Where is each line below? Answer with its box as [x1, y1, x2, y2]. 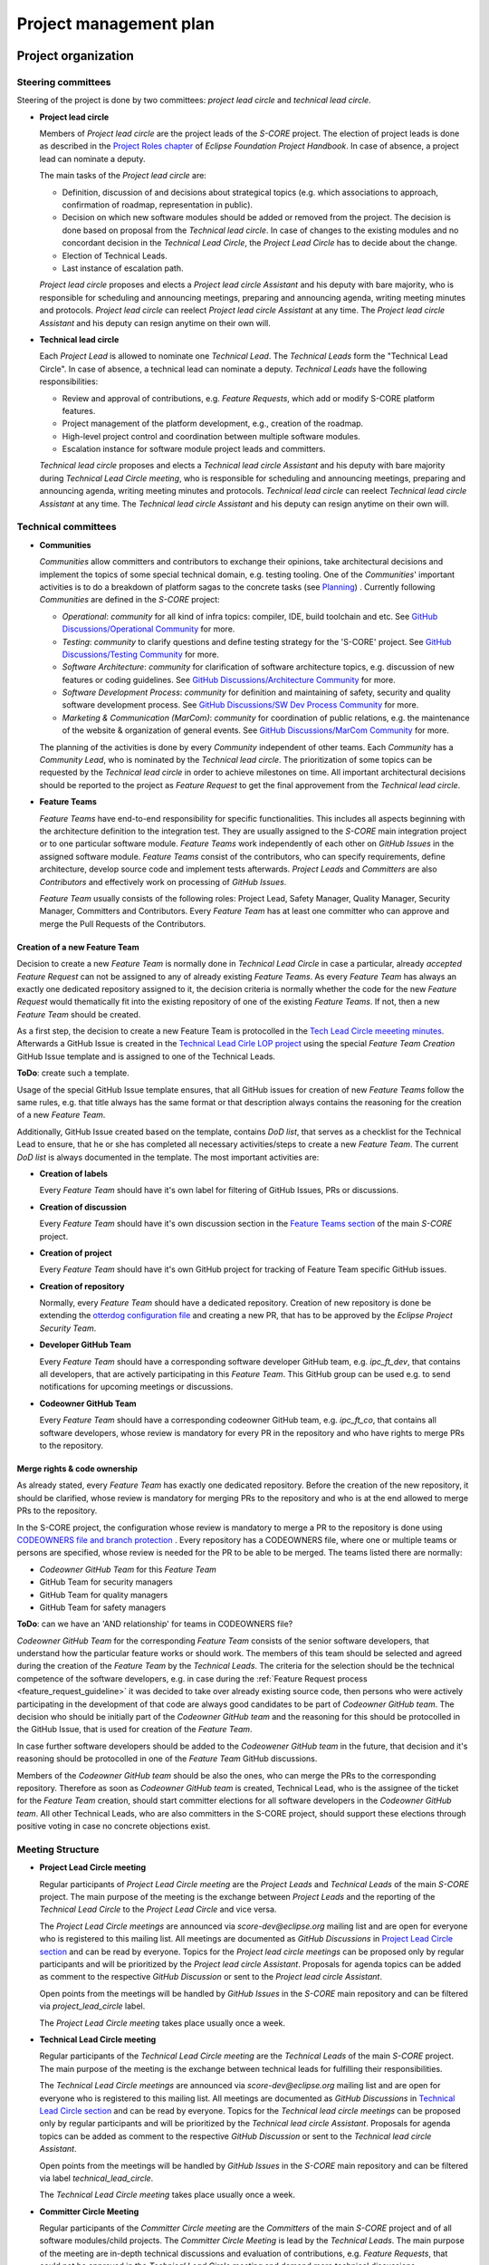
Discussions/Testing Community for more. [62, 649, 219, 660]
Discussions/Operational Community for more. [62, 623, 235, 634]
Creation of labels [39, 1168, 109, 1179]
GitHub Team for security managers [39, 1576, 174, 1587]
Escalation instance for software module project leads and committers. [62, 444, 326, 455]
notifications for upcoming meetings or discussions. [39, 1382, 234, 1393]
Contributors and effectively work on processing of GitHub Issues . [39, 876, 287, 887]
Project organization [16, 48, 135, 63]
